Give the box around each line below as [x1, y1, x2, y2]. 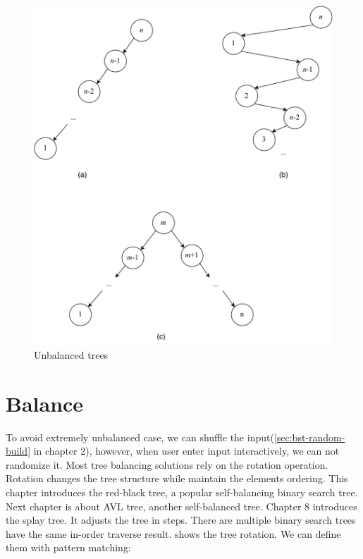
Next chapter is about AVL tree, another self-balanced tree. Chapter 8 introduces [6, 498, 357, 513]
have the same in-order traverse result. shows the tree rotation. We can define [6, 526, 341, 541]
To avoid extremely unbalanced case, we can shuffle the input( [6, 429, 274, 444]
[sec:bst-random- [273, 429, 345, 444]
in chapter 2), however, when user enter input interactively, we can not [33, 443, 340, 458]
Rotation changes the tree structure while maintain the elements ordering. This [6, 471, 348, 486]
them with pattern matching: [6, 540, 131, 555]
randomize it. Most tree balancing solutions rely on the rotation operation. [6, 457, 328, 472]
